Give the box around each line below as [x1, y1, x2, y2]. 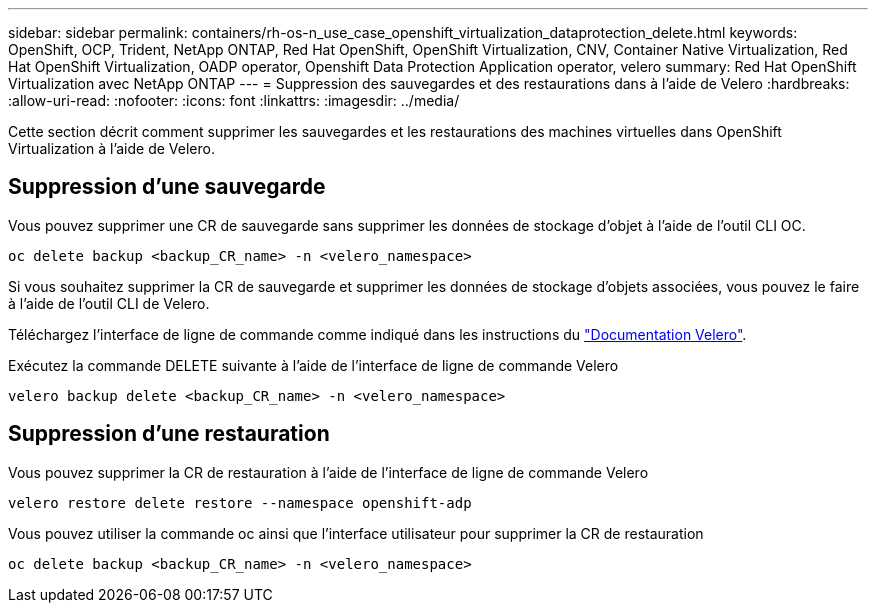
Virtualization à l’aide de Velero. [8, 140, 215, 157]
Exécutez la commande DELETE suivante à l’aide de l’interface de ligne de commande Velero [8, 356, 619, 374]
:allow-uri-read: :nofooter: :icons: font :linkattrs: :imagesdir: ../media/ [8, 92, 460, 109]
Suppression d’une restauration [8, 421, 330, 447]
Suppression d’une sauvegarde [8, 174, 326, 200]
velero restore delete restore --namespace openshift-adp [8, 494, 472, 511]
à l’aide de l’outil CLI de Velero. [8, 294, 210, 312]
